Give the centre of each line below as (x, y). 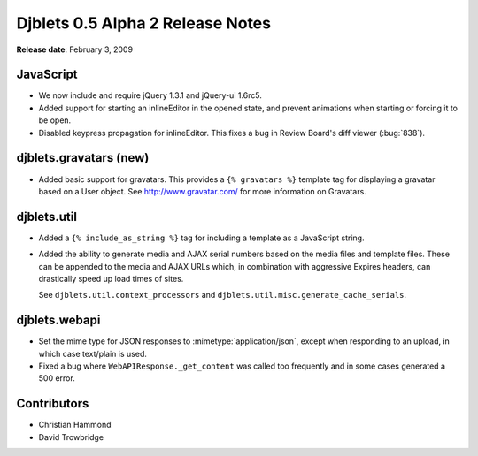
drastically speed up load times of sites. (111, 279)
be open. (55, 120)
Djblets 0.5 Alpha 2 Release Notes (144, 23)
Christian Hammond (75, 425)
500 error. (57, 378)
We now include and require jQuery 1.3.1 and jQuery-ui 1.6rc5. (150, 95)
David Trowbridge (71, 437)
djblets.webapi (58, 320)
